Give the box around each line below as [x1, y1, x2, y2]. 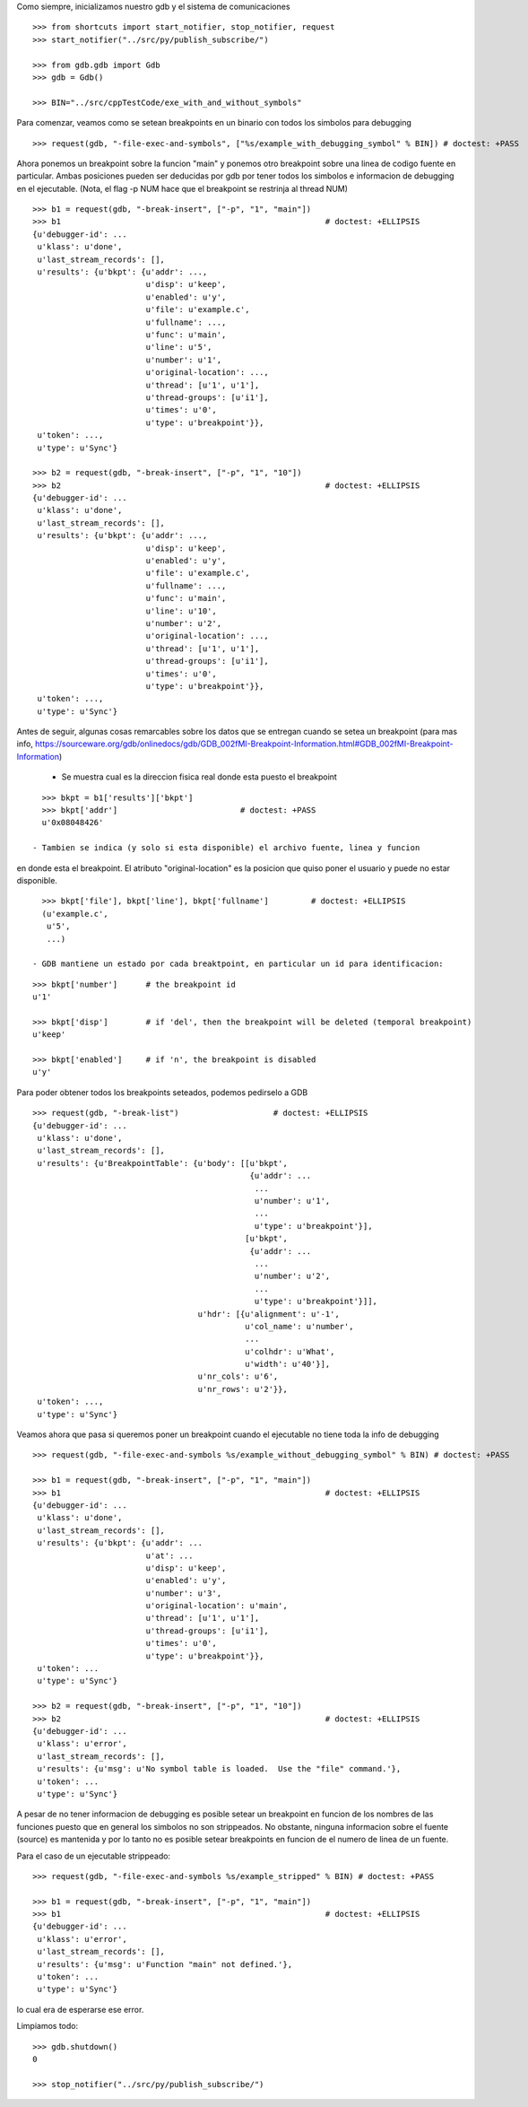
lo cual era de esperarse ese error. [16, 2004, 144, 2015]
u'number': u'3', [145, 1588, 222, 1598]
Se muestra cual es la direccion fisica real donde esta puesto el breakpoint [61, 771, 338, 782]
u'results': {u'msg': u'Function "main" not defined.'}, [37, 1959, 293, 1969]
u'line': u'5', [145, 342, 212, 353]
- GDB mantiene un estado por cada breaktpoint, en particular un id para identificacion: [32, 959, 444, 969]
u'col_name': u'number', [245, 1321, 354, 1331]
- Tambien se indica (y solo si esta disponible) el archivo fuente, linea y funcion [32, 843, 420, 853]
